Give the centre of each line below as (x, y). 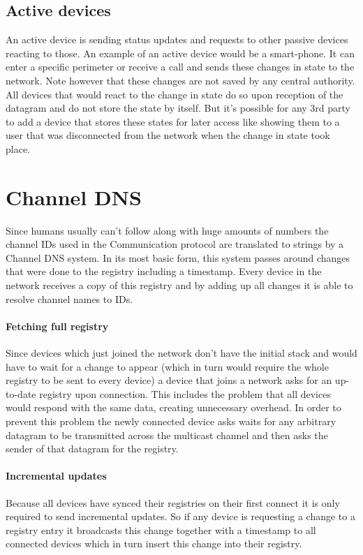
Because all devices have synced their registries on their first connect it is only (173, 502)
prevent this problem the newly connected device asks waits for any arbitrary (171, 421)
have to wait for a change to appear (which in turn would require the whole (167, 366)
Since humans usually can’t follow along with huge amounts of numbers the (167, 230)
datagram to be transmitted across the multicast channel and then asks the (167, 435)
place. (18, 148)
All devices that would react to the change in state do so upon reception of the (175, 94)
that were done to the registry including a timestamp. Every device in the (164, 271)
